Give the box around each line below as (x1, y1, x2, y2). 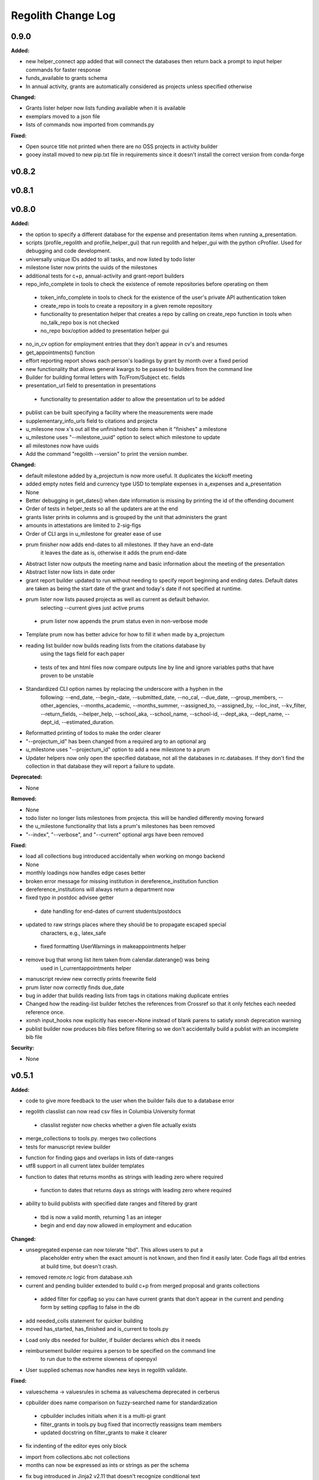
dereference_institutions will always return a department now (25, 886, 175, 893)
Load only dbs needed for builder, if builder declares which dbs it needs (25, 1336, 201, 1343)
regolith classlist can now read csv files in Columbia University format (25, 1108, 196, 1115)
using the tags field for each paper (40, 650, 125, 657)
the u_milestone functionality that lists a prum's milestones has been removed (25, 823, 215, 830)
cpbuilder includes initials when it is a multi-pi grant (40, 1413, 166, 1420)
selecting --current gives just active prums (40, 604, 145, 611)
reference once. (25, 1008, 65, 1015)
